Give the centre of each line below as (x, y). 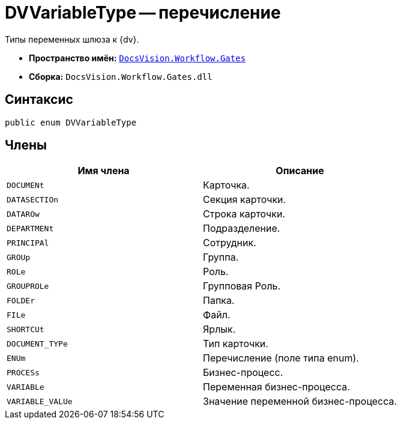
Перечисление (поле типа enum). (281, 358)
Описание (300, 171)
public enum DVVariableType (71, 122)
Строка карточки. (244, 214)
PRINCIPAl (28, 243)
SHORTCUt (26, 329)
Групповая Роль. (242, 286)
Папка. (219, 301)
